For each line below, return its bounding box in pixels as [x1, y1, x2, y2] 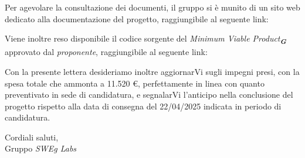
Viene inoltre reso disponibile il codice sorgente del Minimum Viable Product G [5, 32, 286, 46]
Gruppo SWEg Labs [5, 142, 77, 154]
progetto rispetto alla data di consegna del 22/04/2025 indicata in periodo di [5, 99, 282, 112]
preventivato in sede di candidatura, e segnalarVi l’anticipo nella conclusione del [5, 88, 293, 101]
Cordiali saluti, [5, 130, 59, 143]
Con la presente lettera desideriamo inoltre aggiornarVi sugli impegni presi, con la [5, 65, 300, 77]
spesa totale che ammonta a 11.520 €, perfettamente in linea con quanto [5, 77, 265, 89]
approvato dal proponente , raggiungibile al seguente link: [5, 46, 208, 58]
